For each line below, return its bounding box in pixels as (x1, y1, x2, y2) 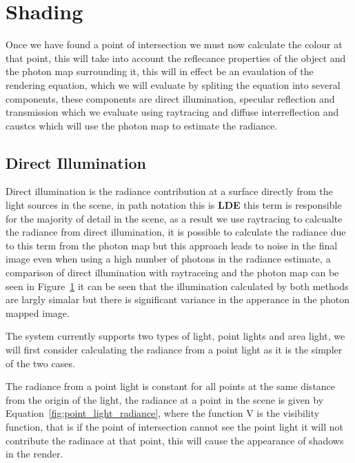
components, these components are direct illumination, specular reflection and (6, 91, 335, 105)
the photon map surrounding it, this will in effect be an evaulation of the (6, 64, 314, 79)
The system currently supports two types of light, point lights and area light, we (6, 329, 345, 343)
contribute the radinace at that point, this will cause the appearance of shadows (6, 433, 344, 447)
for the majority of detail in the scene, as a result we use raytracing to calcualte (6, 211, 343, 225)
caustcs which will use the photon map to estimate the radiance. (6, 118, 278, 132)
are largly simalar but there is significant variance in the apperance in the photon (6, 292, 350, 307)
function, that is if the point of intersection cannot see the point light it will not (6, 419, 343, 433)
